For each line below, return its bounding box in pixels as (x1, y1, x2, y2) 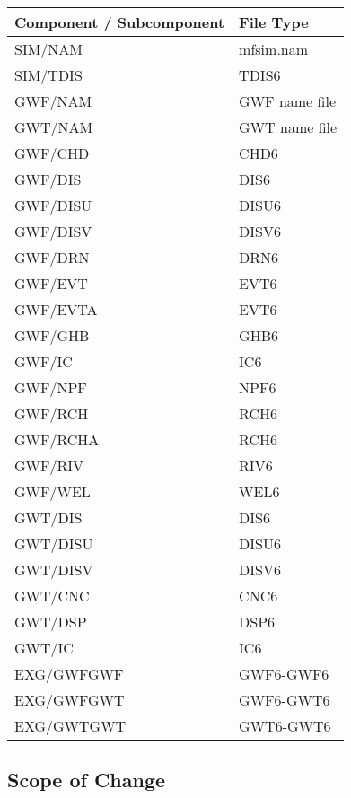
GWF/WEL (14, 481, 91, 502)
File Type (239, 12, 309, 32)
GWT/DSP (14, 611, 87, 632)
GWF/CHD (14, 143, 90, 163)
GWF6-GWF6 (239, 663, 329, 684)
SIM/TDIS (14, 65, 83, 85)
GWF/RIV (14, 455, 84, 476)
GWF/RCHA (14, 429, 100, 450)
